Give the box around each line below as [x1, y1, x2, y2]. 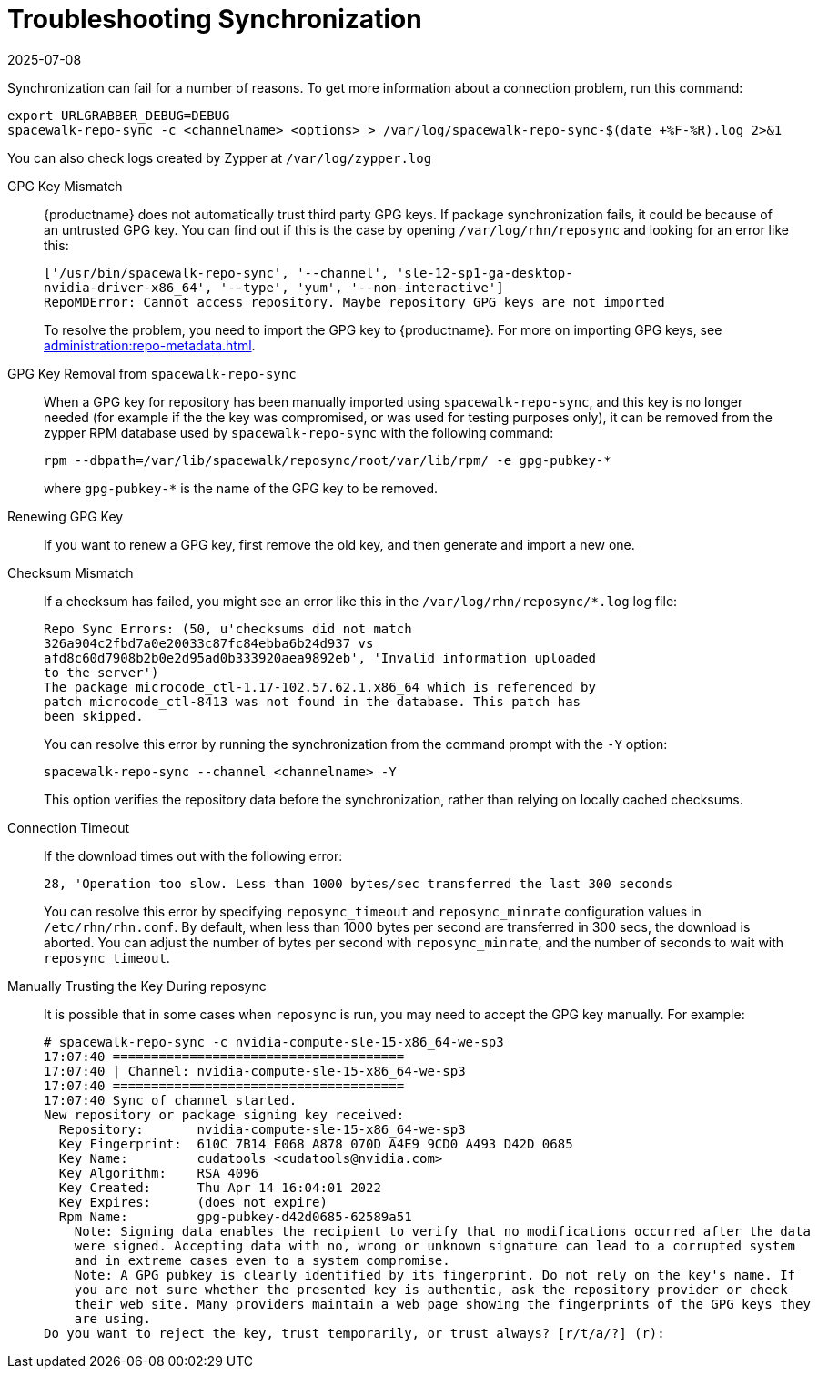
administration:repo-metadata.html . [44, 337, 256, 353]
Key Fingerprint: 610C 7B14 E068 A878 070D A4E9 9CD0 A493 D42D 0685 [58, 1136, 573, 1151]
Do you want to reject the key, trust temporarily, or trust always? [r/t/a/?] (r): [44, 1325, 665, 1341]
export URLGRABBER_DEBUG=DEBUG [7, 107, 230, 123]
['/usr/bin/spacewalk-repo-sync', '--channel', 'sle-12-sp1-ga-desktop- [44, 265, 573, 280]
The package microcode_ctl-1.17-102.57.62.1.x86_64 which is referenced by [44, 679, 596, 694]
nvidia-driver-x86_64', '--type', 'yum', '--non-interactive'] [44, 279, 504, 295]
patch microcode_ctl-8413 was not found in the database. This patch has [44, 693, 581, 709]
